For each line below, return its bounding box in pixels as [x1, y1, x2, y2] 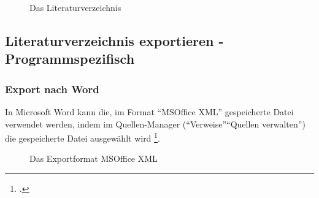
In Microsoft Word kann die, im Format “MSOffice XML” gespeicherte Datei [5, 105, 294, 118]
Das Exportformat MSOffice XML [29, 152, 158, 165]
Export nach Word [5, 81, 99, 96]
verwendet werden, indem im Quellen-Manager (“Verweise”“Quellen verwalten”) [5, 117, 306, 130]
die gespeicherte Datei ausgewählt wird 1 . [5, 130, 160, 144]
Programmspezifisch [5, 49, 135, 68]
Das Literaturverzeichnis [29, 1, 121, 13]
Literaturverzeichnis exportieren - [5, 31, 224, 50]
